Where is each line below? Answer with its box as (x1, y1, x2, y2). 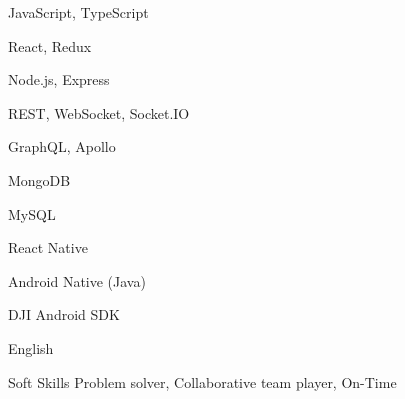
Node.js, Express (8, 69, 110, 90)
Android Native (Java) (8, 270, 146, 291)
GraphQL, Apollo (8, 136, 116, 157)
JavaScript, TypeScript (8, 2, 149, 22)
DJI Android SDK (8, 304, 120, 325)
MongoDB (8, 169, 71, 190)
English (8, 337, 54, 358)
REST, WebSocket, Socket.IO (8, 102, 190, 123)
